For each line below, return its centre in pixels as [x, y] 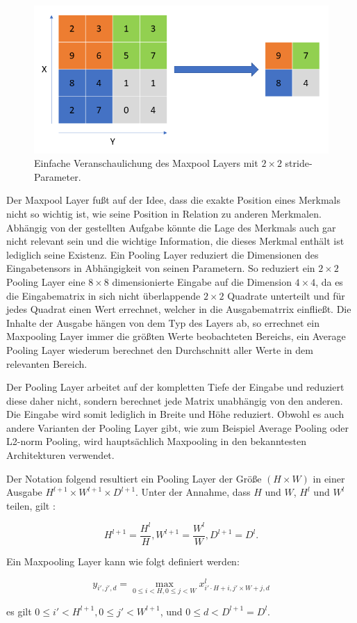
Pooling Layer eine [46, 281]
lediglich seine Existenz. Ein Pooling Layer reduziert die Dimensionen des [163, 254]
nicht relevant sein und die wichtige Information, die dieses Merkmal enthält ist [175, 241]
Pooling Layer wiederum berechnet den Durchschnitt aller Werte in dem [160, 349]
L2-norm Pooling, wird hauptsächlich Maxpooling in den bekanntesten [156, 441]
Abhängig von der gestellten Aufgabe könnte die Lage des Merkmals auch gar [171, 227]
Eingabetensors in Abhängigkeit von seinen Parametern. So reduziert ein [161, 268]
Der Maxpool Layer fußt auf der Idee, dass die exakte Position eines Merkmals [173, 200]
